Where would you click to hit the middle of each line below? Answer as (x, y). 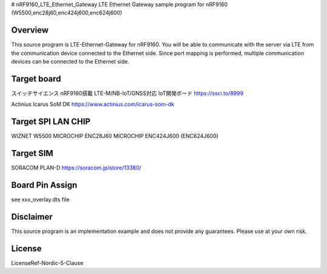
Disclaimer (32, 217)
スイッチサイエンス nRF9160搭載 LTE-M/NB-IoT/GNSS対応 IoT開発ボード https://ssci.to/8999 (127, 93)
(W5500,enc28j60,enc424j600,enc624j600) (67, 13)
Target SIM (32, 153)
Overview (30, 30)
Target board (36, 79)
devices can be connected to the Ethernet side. (70, 62)
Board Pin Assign (44, 185)
